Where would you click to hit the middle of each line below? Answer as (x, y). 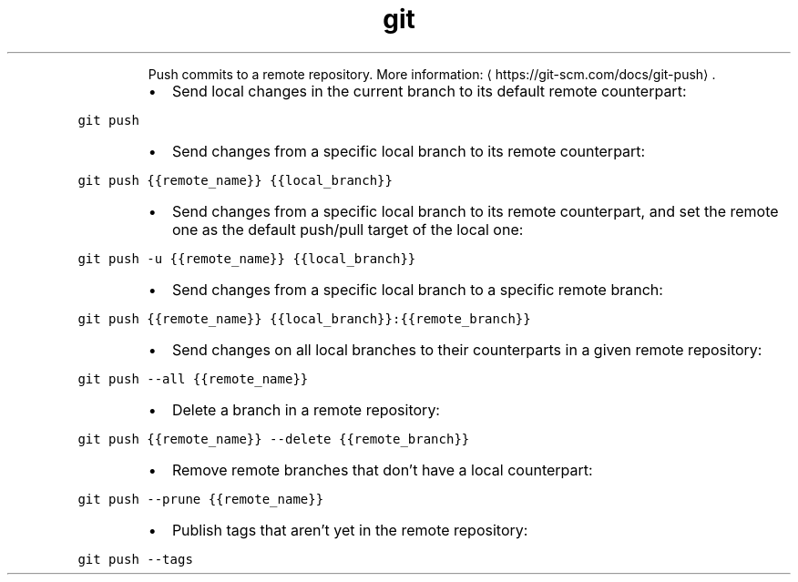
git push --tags (135, 559)
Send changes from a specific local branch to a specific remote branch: (417, 289)
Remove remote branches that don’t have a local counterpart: (382, 470)
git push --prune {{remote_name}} (201, 499)
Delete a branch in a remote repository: (306, 409)
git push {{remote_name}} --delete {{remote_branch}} (274, 439)
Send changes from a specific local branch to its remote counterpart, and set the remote (475, 211)
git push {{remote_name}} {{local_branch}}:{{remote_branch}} (304, 318)
